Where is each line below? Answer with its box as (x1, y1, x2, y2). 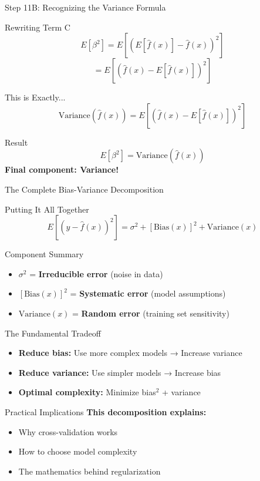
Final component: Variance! (5, 163, 119, 176)
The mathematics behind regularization (18, 465, 161, 477)
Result (5, 136, 28, 148)
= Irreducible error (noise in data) (29, 267, 163, 280)
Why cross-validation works (18, 425, 118, 438)
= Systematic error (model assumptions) (70, 287, 226, 300)
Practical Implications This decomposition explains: (5, 405, 207, 418)
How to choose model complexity (18, 445, 137, 458)
